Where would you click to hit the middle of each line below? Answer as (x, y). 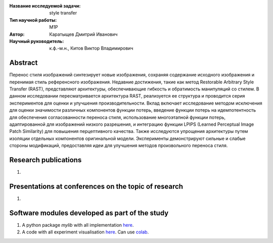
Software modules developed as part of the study (89, 213)
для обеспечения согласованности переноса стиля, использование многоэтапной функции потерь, (118, 117)
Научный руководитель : (37, 41)
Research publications (45, 160)
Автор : (17, 34)
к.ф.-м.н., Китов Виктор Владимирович (91, 48)
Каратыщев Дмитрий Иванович (83, 34)
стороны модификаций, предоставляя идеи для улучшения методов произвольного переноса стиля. (119, 145)
